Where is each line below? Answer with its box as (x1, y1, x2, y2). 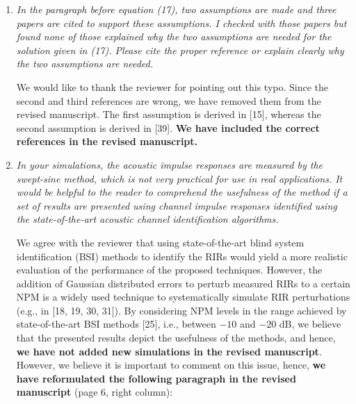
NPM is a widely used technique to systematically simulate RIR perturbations (16, 289, 350, 304)
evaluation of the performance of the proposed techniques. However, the (16, 262, 323, 277)
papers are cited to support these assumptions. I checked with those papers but (16, 15, 347, 30)
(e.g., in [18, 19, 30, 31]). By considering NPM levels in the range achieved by (16, 303, 347, 317)
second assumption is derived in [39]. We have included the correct (16, 120, 320, 135)
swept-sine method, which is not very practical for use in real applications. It (16, 171, 343, 185)
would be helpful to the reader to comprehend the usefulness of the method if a (16, 185, 348, 199)
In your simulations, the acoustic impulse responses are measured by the (16, 157, 323, 171)
